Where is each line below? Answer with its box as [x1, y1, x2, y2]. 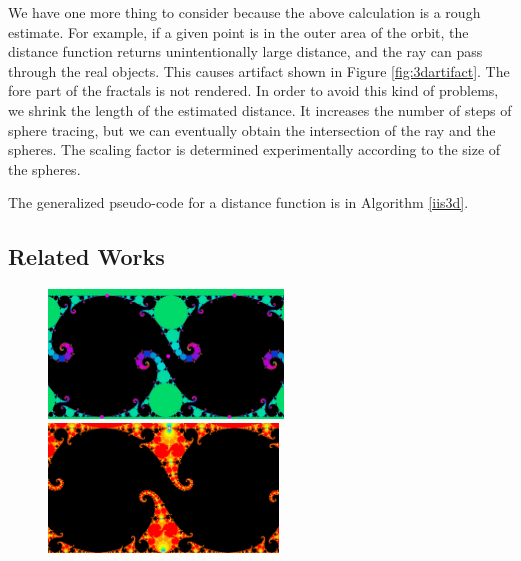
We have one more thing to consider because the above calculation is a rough [8, 2, 481, 22]
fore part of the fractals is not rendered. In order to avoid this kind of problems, [8, 80, 499, 101]
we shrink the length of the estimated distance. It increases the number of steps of [8, 99, 512, 120]
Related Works [8, 241, 165, 272]
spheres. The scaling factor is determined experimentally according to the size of [8, 139, 501, 160]
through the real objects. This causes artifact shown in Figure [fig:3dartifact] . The [8, 60, 510, 81]
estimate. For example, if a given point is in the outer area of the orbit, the [8, 21, 469, 42]
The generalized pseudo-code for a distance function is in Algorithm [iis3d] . [8, 192, 469, 213]
